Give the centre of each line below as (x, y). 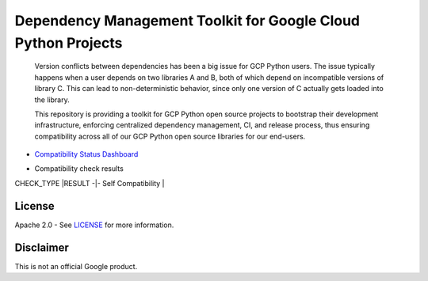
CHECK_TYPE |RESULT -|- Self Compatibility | (90, 183)
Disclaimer (42, 247)
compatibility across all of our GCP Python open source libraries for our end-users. (170, 136)
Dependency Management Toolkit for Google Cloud (187, 21)
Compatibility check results (79, 169)
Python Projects (69, 43)
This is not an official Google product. (76, 266)
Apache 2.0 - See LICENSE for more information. (94, 225)
